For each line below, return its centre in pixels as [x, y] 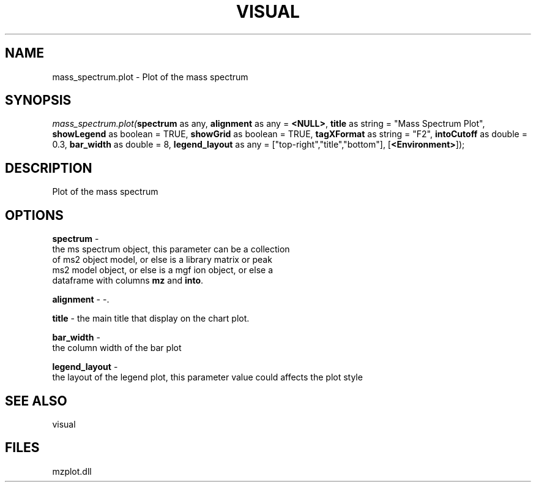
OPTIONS [34, 215]
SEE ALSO [36, 401]
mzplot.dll [72, 471]
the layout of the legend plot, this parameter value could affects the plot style [207, 377]
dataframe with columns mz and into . [128, 281]
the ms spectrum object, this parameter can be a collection [171, 249]
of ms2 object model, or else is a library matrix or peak [162, 260]
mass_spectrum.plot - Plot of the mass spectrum [150, 77]
